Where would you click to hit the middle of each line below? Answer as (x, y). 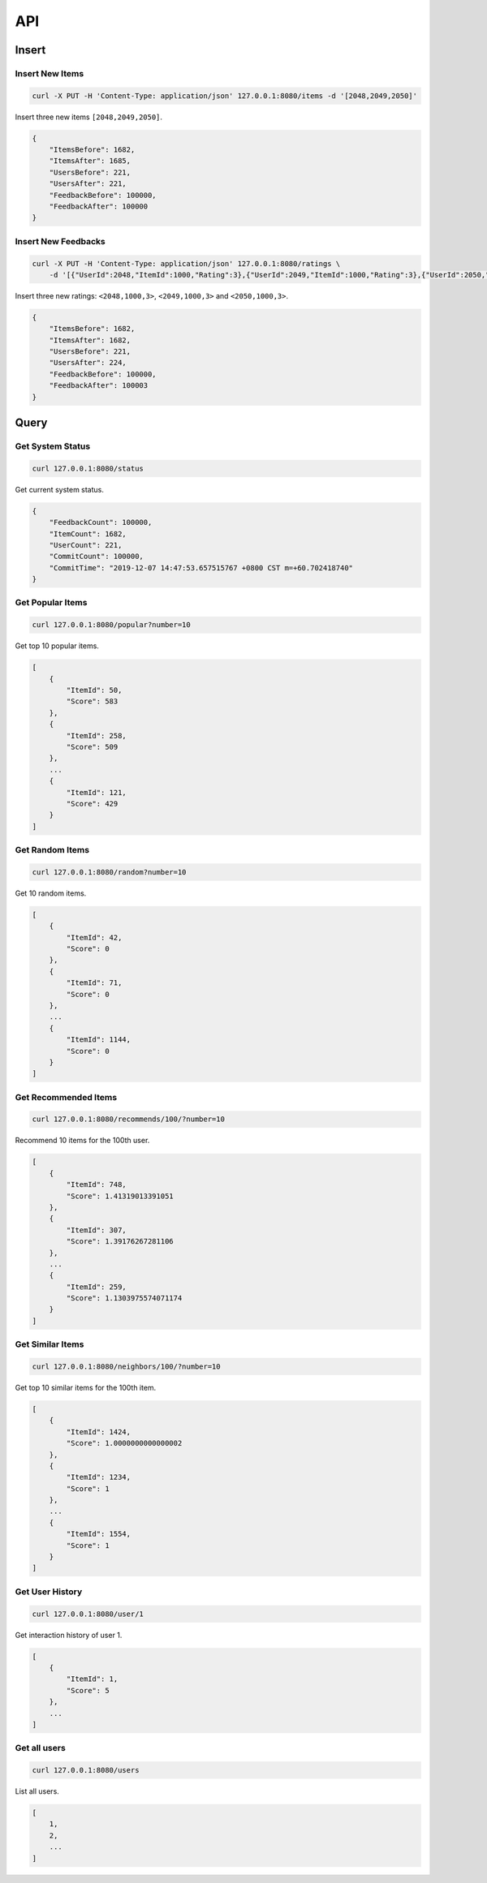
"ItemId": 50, (94, 690)
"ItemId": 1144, (99, 1040)
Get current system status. (60, 489)
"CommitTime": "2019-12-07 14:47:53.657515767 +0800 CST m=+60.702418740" (201, 567)
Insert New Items (50, 73)
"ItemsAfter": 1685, (90, 161)
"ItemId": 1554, (99, 1534)
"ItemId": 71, (94, 983)
